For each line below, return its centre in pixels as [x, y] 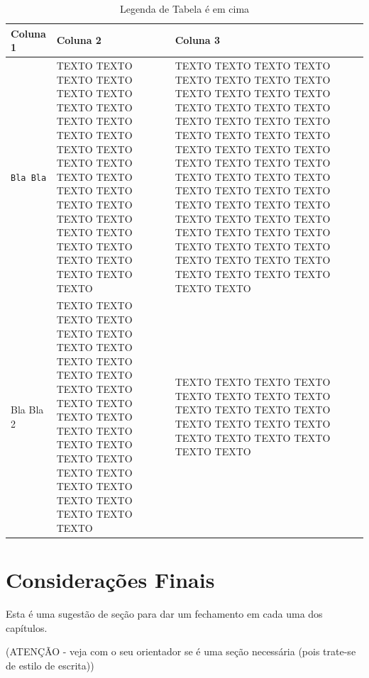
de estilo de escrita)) [50, 665]
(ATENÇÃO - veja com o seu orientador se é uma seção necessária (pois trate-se [181, 651]
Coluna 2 [79, 40]
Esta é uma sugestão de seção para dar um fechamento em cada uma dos [164, 614]
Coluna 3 [198, 40]
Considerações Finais [110, 580]
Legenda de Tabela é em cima [184, 9]
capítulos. [27, 627]
